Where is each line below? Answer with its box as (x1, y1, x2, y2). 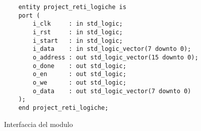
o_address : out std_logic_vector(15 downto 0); (33, 53, 198, 61)
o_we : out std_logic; (33, 79, 127, 86)
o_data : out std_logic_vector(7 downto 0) (33, 87, 191, 95)
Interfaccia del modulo (4, 118, 73, 129)
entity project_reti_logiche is (18, 4, 127, 11)
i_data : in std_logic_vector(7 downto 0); (33, 45, 191, 53)
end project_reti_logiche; (18, 104, 109, 111)
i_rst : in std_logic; (33, 28, 123, 36)
